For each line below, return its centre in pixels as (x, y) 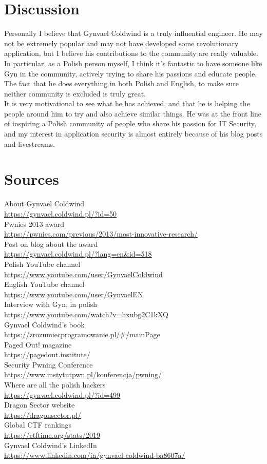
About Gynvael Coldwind (44, 204)
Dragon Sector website (40, 405)
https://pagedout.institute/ (47, 354)
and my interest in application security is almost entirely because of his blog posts (133, 134)
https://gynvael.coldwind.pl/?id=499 (62, 394)
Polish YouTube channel (42, 264)
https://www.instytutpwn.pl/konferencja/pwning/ (83, 374)
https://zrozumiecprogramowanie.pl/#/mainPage (82, 334)
